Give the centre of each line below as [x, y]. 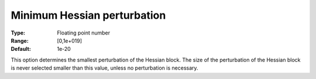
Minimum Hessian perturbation [88, 15]
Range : [20, 40]
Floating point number [84, 33]
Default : [21, 49]
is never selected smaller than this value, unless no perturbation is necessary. [104, 68]
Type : [18, 33]
